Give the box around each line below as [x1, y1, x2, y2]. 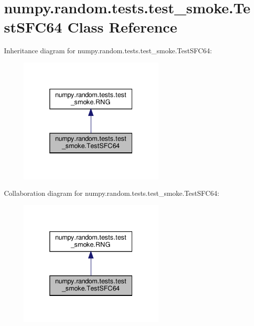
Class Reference [67, 17, 178, 37]
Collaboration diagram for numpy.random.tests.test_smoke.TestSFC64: [4, 188, 219, 198]
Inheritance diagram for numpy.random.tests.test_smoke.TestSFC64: [4, 45, 212, 56]
